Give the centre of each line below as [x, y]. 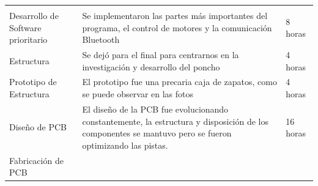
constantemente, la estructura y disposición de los [176, 121]
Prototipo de [33, 82]
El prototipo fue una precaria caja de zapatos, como [179, 82]
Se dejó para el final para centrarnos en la [161, 55]
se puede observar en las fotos [138, 94]
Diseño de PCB [38, 127]
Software [25, 27]
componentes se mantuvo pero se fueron [157, 133]
